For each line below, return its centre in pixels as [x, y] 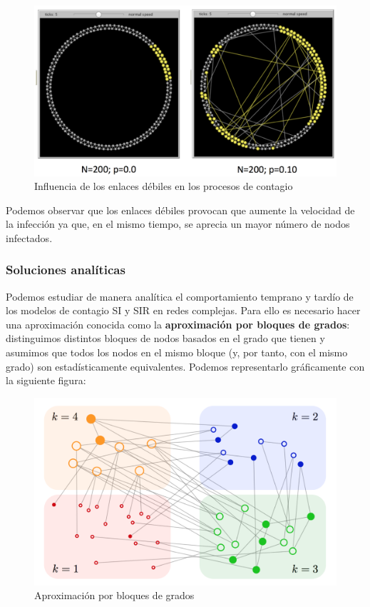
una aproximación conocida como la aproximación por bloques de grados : [178, 324]
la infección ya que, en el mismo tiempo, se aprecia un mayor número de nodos [178, 224]
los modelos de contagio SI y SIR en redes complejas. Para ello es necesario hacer [183, 310]
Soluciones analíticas [66, 270]
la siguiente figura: [46, 380]
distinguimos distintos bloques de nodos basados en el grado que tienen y [165, 338]
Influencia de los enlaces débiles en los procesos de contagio [164, 186]
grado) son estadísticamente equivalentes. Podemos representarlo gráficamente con [185, 366]
